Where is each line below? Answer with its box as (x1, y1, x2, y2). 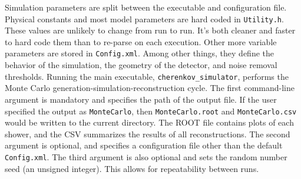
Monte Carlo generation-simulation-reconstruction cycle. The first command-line (5, 82, 295, 94)
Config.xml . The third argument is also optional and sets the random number (5, 150, 287, 163)
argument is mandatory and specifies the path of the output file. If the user (5, 93, 277, 105)
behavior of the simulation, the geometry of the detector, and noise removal (5, 59, 277, 71)
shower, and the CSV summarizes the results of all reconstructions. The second (5, 127, 290, 140)
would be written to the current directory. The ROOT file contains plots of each (5, 116, 294, 129)
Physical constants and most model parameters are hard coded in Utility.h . (5, 12, 284, 25)
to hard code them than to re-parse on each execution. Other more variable (5, 35, 277, 48)
